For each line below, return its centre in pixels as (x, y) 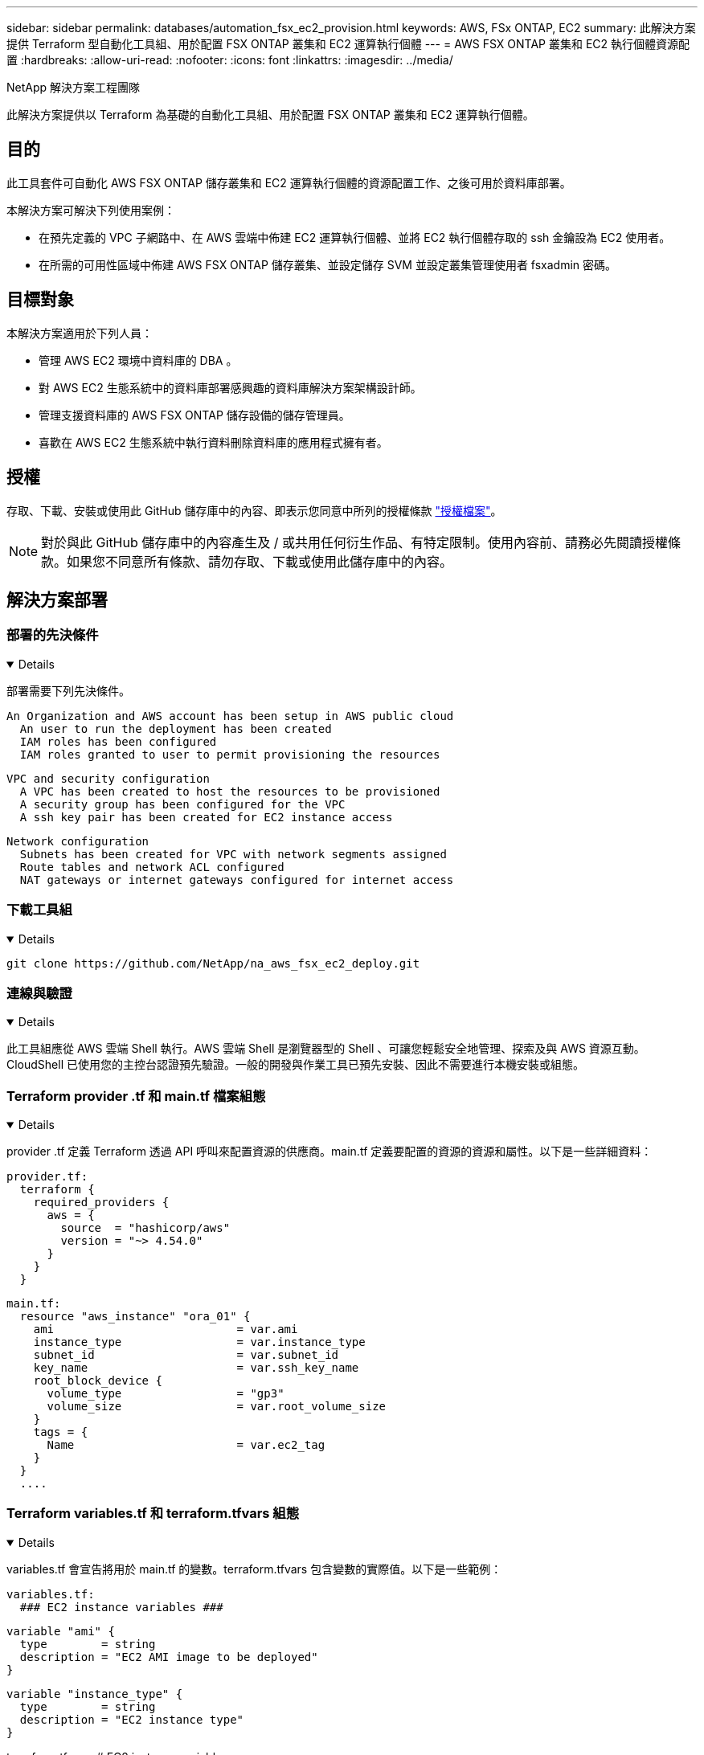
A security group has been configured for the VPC (182, 804)
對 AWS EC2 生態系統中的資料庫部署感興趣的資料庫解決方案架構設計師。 (230, 387)
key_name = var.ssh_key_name (196, 1368)
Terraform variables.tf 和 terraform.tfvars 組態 (153, 1514)
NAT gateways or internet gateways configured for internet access (237, 880)
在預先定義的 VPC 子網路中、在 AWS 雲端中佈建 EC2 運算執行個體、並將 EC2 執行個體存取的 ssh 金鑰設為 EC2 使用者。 (355, 237)
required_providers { (101, 1202)
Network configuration (78, 841)
